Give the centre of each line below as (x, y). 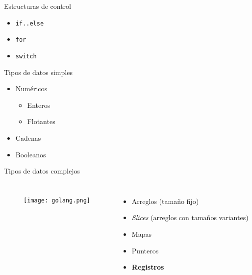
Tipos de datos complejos (42, 171)
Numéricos (31, 88)
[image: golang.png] (57, 200)
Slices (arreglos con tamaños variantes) (190, 217)
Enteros (39, 105)
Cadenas (28, 137)
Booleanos (31, 154)
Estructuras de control (38, 6)
